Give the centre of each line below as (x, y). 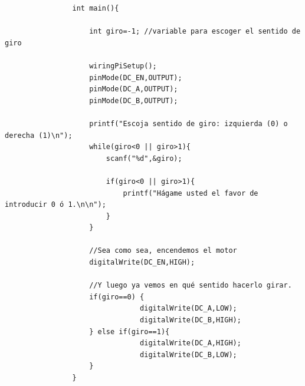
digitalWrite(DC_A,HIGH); (191, 343)
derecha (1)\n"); (39, 135)
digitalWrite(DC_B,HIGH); (191, 320)
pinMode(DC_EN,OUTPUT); (136, 77)
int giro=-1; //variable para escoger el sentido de (195, 32)
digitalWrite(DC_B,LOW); (188, 354)
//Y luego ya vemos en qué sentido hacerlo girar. (191, 286)
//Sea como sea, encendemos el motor (163, 251)
